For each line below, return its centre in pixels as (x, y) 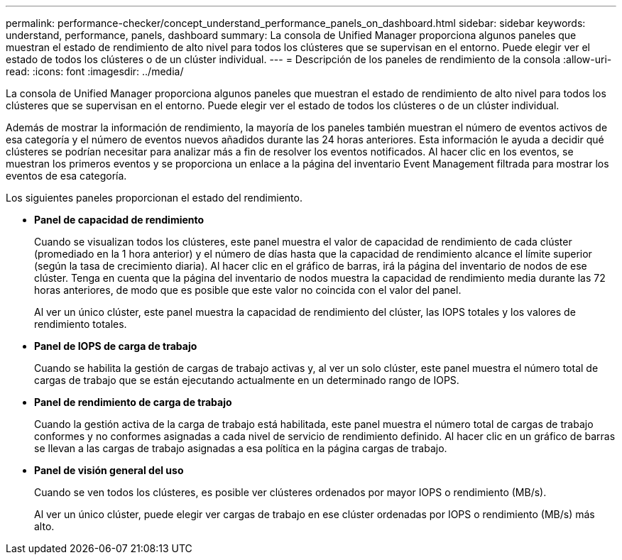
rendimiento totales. (81, 324)
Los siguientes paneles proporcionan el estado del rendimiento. (154, 198)
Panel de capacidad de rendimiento (119, 220)
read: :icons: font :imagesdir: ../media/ (95, 71)
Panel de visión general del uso (109, 470)
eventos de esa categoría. (66, 176)
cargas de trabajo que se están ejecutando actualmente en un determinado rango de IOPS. (247, 380)
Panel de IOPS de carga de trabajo (116, 346)
